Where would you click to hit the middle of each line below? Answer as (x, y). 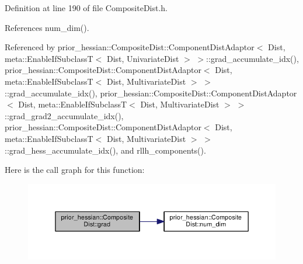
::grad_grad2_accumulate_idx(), (64, 115)
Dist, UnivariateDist (143, 58)
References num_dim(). (47, 27)
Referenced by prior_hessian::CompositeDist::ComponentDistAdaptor (130, 47)
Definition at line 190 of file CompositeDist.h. (86, 8)
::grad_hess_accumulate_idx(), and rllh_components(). (105, 150)
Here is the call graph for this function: (75, 170)
